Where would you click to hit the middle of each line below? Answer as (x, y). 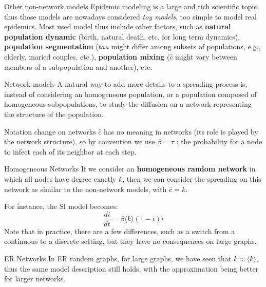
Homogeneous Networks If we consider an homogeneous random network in (130, 169)
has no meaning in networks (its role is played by (181, 131)
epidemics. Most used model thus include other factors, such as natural (118, 26)
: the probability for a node (219, 141)
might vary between (206, 56)
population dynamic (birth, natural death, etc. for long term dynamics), (122, 36)
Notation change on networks (50, 131)
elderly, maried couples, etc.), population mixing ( (87, 56)
